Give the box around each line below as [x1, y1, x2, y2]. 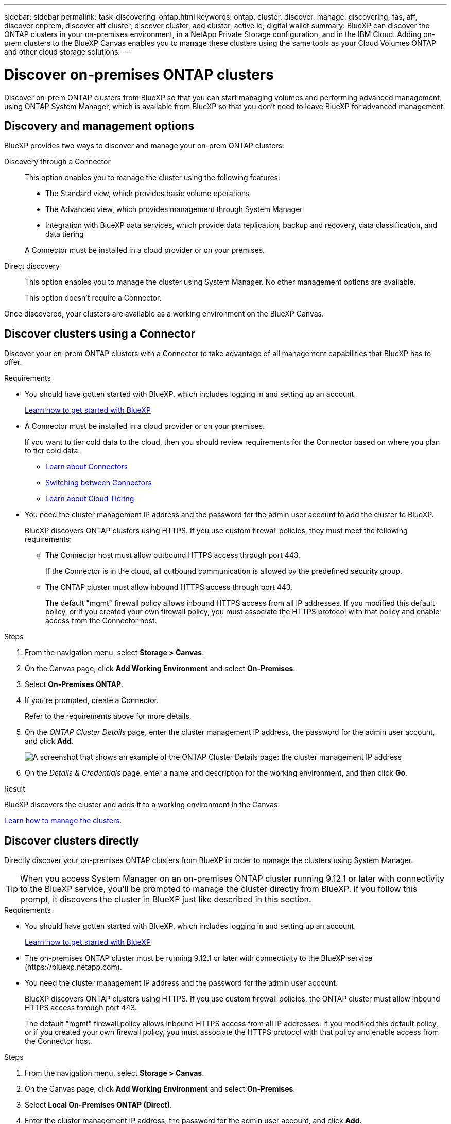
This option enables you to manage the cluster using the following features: [25, 173, 281, 182]
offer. [4, 358, 22, 367]
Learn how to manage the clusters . [4, 816, 122, 826]
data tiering [45, 230, 84, 239]
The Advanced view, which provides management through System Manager [45, 205, 303, 214]
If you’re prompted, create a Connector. [25, 696, 159, 705]
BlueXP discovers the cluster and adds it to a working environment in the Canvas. [4, 800, 280, 810]
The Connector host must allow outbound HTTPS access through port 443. [45, 551, 301, 560]
